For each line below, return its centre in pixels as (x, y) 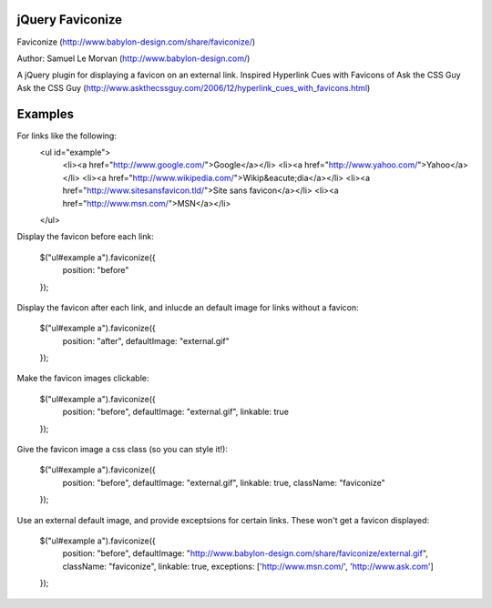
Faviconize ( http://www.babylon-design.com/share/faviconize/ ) (136, 42)
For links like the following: (67, 136)
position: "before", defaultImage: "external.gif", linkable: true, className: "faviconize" (224, 482)
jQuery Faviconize (70, 20)
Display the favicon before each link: (85, 237)
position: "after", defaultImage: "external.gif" (146, 340)
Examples (46, 114)
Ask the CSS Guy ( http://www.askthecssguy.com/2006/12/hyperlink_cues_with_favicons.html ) (194, 87)
